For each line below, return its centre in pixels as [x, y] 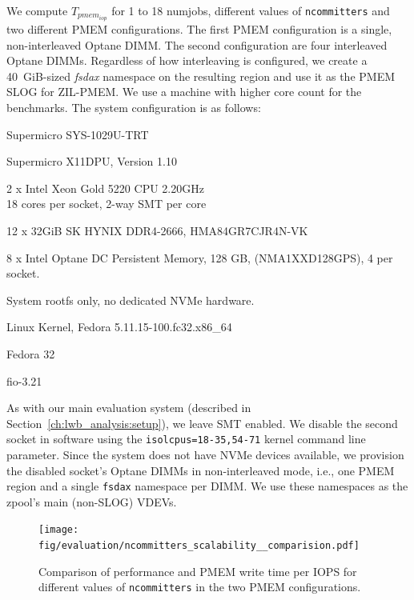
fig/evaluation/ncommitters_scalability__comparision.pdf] [199, 546]
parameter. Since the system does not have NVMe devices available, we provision [205, 455]
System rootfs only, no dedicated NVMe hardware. [131, 300]
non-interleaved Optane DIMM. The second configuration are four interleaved [197, 44]
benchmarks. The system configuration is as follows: [134, 108]
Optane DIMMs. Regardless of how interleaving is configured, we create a [187, 60]
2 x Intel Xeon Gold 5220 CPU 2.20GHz [105, 188]
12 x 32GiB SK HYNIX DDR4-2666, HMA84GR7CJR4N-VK [157, 231]
